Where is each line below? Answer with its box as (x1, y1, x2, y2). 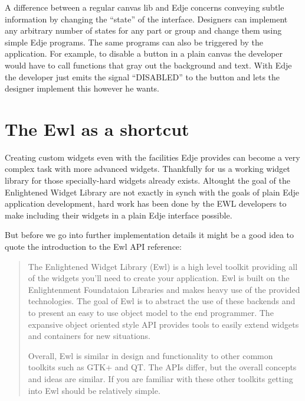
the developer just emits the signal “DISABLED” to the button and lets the (5, 70, 280, 83)
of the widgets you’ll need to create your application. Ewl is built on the (28, 272, 290, 284)
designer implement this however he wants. (5, 82, 159, 94)
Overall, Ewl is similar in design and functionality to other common (28, 349, 273, 361)
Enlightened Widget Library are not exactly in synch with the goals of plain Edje (5, 185, 300, 198)
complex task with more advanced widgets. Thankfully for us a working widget (5, 162, 290, 175)
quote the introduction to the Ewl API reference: (5, 240, 182, 253)
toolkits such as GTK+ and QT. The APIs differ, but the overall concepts (28, 361, 297, 373)
